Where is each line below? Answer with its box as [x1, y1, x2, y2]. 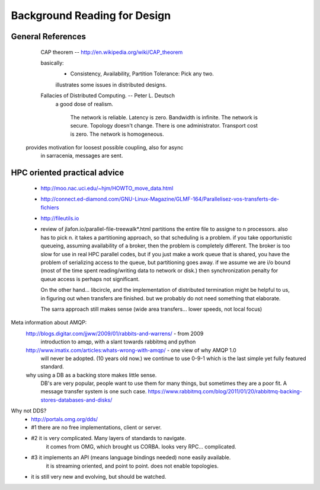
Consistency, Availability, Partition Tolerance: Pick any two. [70, 70, 215, 77]
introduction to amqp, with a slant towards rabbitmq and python [40, 338, 196, 345]
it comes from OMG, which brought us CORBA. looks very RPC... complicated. [46, 443, 236, 450]
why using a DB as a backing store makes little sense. [25, 371, 157, 378]
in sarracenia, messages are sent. [40, 152, 123, 160]
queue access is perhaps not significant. [40, 275, 140, 282]
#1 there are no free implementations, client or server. [31, 424, 162, 431]
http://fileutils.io [40, 215, 79, 222]
